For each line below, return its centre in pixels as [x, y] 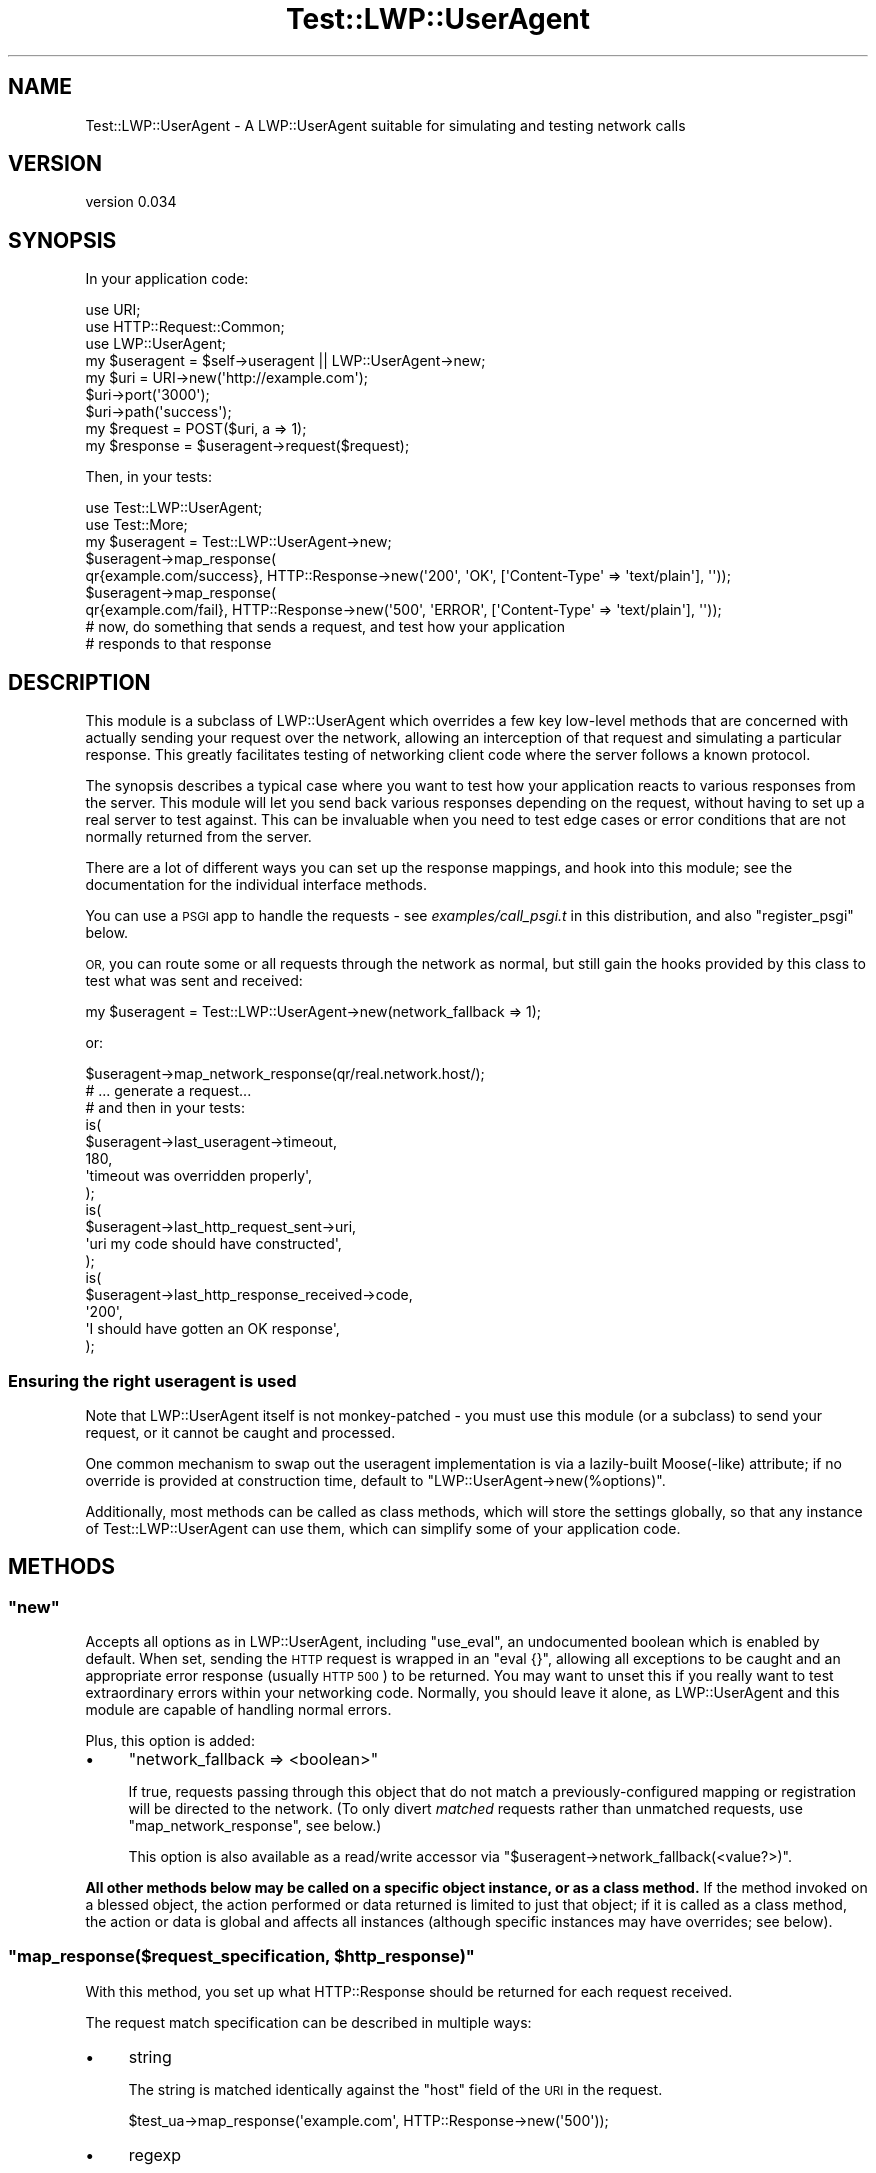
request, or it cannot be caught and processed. [240, 1432]
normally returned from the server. [198, 837]
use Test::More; [136, 525]
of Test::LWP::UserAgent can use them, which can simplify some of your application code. [383, 1528]
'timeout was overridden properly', [199, 1176]
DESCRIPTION [79, 682]
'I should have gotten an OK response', [212, 1329]
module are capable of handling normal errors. [238, 1710]
